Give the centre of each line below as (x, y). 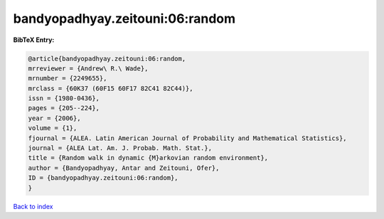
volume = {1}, (53, 128)
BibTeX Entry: (34, 40)
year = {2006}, (54, 118)
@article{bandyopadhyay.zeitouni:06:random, (107, 58)
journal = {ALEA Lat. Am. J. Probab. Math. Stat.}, (120, 148)
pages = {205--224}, (64, 108)
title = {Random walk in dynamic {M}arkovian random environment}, (148, 158)
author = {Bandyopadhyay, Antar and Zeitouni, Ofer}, (124, 168)
